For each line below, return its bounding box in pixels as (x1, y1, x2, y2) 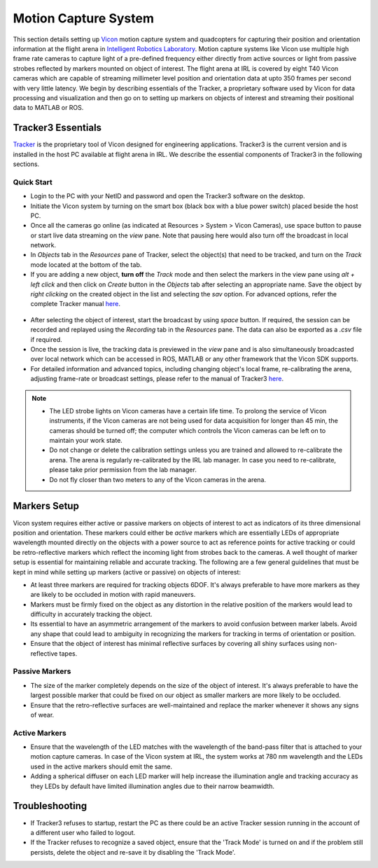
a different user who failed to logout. (30, 828, 136, 836)
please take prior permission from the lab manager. (49, 466, 197, 474)
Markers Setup (13, 500, 80, 512)
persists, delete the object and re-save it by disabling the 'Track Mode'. (30, 848, 236, 856)
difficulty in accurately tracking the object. (30, 610, 153, 619)
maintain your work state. (49, 436, 122, 445)
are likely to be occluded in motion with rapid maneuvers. (30, 591, 196, 599)
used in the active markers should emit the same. (30, 762, 173, 771)
